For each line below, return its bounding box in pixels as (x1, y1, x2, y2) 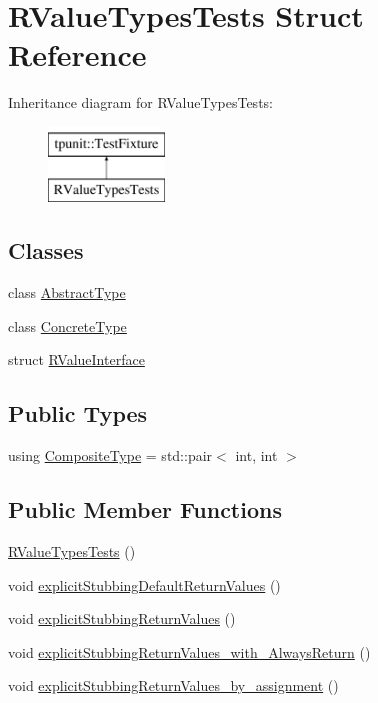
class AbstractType (8, 282, 126, 303)
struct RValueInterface (8, 349, 145, 370)
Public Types (8, 398, 148, 429)
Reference (8, 34, 147, 75)
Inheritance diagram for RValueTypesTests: (8, 92, 273, 113)
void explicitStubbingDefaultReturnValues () (8, 574, 281, 595)
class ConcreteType (8, 315, 127, 336)
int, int (235, 445, 278, 466)
